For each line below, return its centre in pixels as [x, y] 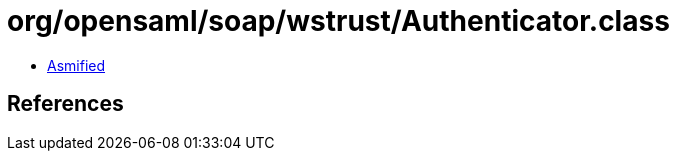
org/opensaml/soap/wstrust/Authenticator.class [338, 21]
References [65, 104]
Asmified [76, 65]
